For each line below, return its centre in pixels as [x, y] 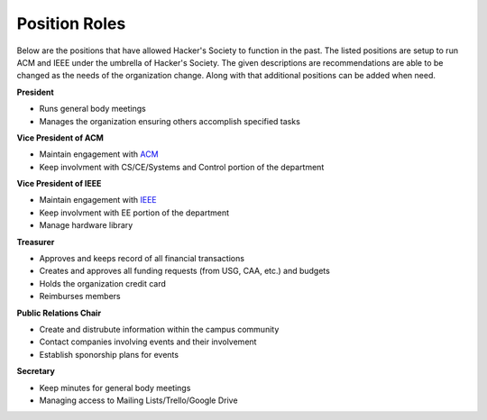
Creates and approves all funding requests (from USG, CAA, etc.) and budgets [185, 271]
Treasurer [36, 242]
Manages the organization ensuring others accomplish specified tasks [170, 121]
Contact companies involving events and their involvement [148, 342]
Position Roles [71, 23]
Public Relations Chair [59, 313]
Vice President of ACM [60, 137]
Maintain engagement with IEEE [98, 200]
